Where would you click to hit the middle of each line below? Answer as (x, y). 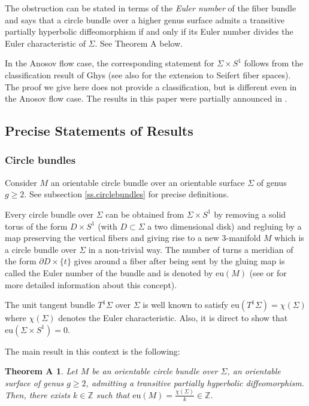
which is (289, 238)
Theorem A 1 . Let (41, 371)
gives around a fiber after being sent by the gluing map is (179, 261)
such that (113, 394)
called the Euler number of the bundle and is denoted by (109, 272)
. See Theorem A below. (139, 43)
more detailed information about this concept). (91, 284)
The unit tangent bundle (50, 305)
